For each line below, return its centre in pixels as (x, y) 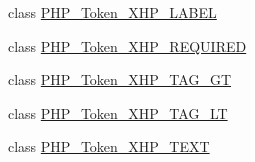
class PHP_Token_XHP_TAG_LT (118, 112)
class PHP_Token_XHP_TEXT (109, 146)
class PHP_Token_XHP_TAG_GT (120, 79)
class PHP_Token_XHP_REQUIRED (127, 45)
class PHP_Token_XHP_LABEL (112, 12)
